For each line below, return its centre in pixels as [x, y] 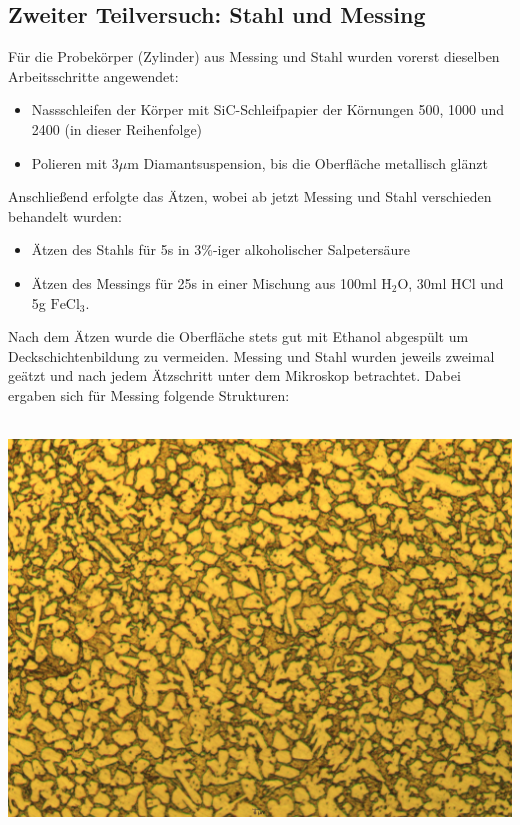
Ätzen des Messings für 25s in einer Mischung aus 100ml [204, 282]
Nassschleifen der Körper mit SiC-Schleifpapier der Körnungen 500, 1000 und [268, 109]
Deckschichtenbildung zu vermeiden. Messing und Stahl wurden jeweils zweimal [251, 355]
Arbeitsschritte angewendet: [93, 75]
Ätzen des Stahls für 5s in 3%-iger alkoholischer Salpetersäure [220, 249]
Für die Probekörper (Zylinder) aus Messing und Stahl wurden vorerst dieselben [254, 56]
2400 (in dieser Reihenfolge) [117, 128]
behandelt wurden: [65, 215]
